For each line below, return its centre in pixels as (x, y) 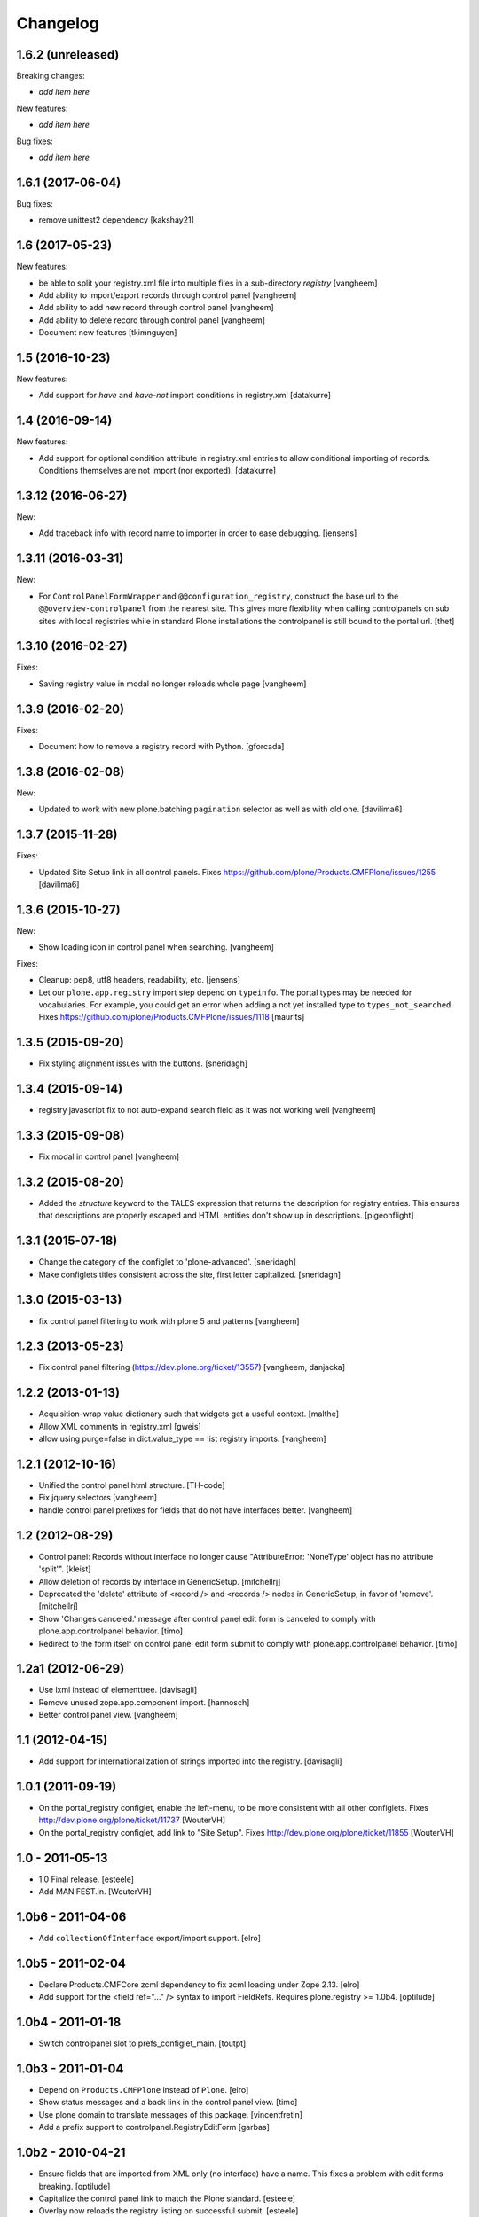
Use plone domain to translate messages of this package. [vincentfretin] (171, 2114)
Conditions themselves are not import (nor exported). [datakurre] (157, 471)
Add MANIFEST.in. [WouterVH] (95, 1892)
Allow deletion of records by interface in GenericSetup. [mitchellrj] (160, 1581)
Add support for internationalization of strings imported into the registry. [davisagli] (190, 1761)
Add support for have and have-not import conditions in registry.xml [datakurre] (185, 396)
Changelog (58, 23)
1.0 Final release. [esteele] (86, 1879)
